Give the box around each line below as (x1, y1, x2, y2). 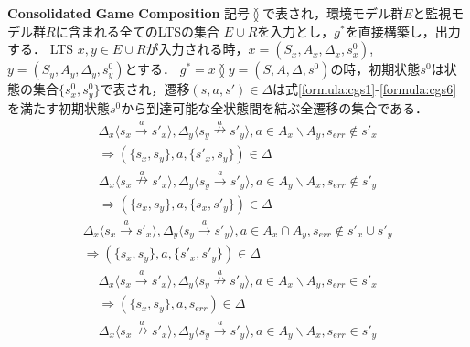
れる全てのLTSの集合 (93, 21, 220, 40)
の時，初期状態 (330, 59, 421, 79)
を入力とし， (257, 21, 335, 40)
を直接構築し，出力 (345, 21, 461, 40)
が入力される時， (145, 39, 249, 58)
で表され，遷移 (100, 79, 190, 99)
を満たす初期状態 (7, 98, 110, 117)
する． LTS (7, 39, 74, 58)
